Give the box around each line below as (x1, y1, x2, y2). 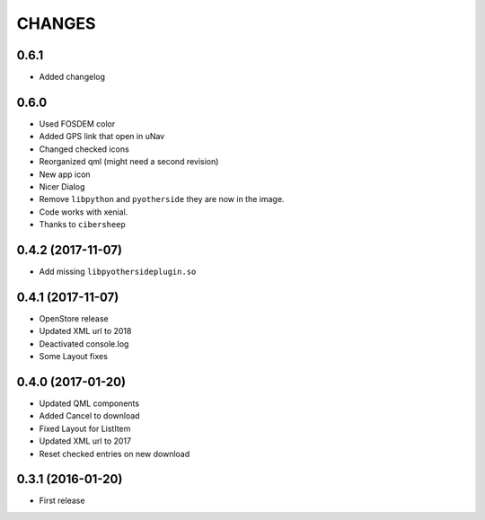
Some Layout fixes (39, 351, 108, 362)
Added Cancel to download (39, 410, 140, 421)
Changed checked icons (39, 144, 129, 154)
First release (39, 495, 85, 507)
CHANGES (16, 13, 96, 33)
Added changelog (39, 72, 106, 83)
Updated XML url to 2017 (39, 436, 132, 446)
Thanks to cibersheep (39, 219, 126, 230)
